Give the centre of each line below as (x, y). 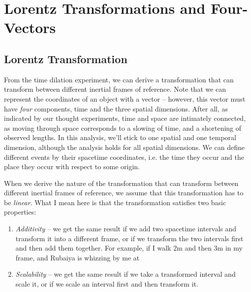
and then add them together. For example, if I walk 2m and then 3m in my (129, 248)
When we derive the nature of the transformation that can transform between (121, 183)
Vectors (30, 27)
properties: (20, 212)
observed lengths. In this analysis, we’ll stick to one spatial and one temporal (120, 137)
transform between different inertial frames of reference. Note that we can (115, 89)
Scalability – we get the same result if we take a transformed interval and (125, 274)
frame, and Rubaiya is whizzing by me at (78, 257)
